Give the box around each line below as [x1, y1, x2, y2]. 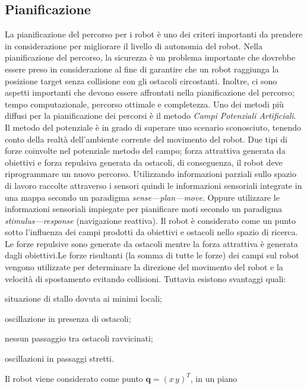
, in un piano [190, 372, 238, 384]
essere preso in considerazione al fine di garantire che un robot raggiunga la [5, 62, 279, 75]
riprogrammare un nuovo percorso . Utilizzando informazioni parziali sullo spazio [5, 167, 296, 180]
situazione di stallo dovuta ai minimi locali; [5, 292, 163, 305]
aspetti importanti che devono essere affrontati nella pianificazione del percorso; [5, 86, 295, 99]
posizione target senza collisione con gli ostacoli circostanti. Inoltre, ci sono [5, 74, 277, 87]
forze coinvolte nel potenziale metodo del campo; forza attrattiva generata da [5, 144, 286, 157]
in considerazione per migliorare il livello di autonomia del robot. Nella [5, 39, 262, 52]
